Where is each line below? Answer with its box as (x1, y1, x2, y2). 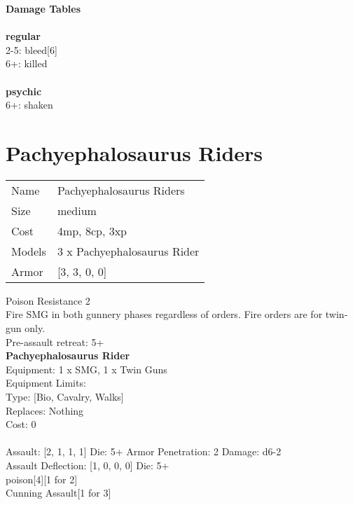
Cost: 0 (6, 417, 36, 431)
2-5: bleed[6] (6, 42, 57, 57)
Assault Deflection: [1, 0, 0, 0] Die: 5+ (6, 458, 169, 472)
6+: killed (6, 56, 48, 71)
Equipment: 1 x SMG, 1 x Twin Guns (6, 361, 167, 376)
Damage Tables (6, 1, 81, 15)
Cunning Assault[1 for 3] (6, 485, 111, 500)
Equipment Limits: (6, 375, 86, 390)
